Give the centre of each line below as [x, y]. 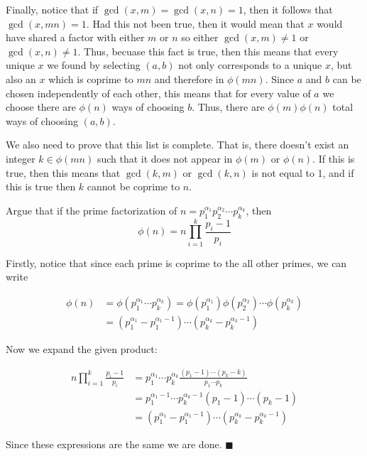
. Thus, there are [228, 107]
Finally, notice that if [52, 9]
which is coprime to [91, 78]
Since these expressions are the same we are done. [114, 444]
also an [21, 78]
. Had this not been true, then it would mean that [195, 23]
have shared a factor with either [75, 37]
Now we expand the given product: [82, 348]
